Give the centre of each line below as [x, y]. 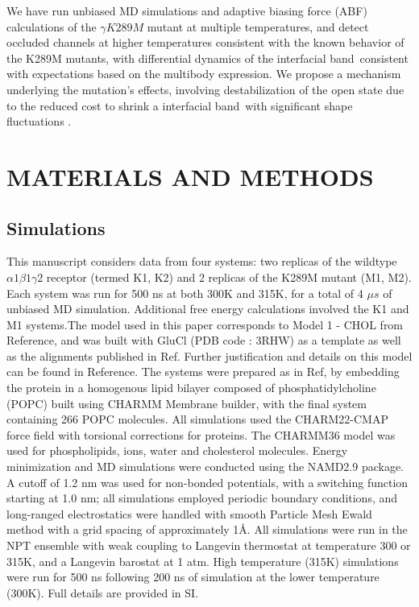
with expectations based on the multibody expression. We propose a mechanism [204, 74]
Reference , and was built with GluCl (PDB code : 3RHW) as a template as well [204, 340]
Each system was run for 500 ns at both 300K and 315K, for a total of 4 [185, 293]
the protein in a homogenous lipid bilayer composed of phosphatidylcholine [191, 388]
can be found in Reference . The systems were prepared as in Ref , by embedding [203, 372]
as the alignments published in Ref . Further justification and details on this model [209, 355]
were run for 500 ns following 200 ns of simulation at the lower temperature [193, 577]
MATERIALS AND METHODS [190, 176]
